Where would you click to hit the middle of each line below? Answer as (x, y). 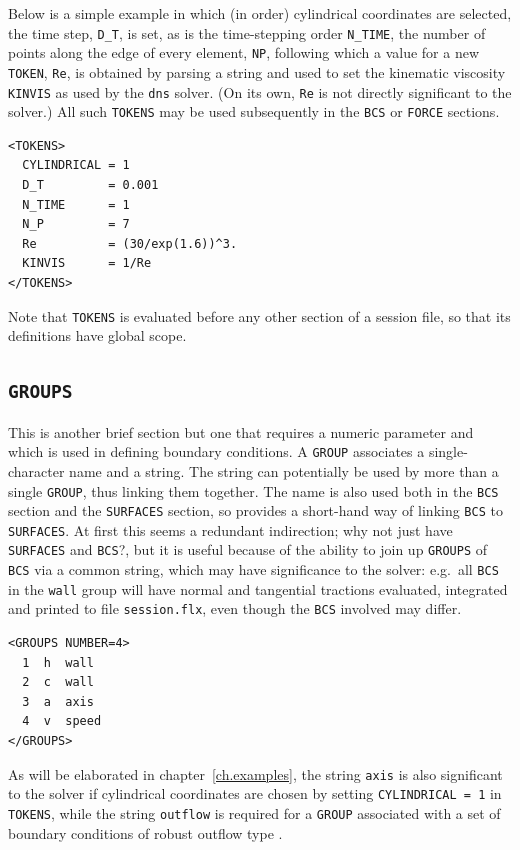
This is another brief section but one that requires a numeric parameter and (241, 431)
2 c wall (58, 682)
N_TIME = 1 (76, 204)
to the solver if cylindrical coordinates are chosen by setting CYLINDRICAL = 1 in (255, 793)
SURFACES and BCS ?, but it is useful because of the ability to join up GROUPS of (247, 549)
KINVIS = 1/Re (87, 263)
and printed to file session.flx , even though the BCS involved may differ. (235, 608)
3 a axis (58, 701)
